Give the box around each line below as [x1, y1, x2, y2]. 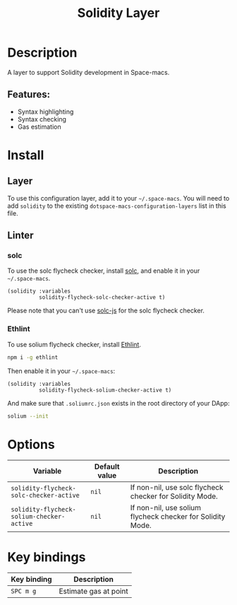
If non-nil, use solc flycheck [130, 483, 224, 493]
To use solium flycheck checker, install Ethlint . [7, 340, 141, 348]
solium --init [7, 412, 49, 420]
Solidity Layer [77, 5, 160, 21]
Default [94, 462, 120, 471]
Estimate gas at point [59, 587, 128, 597]
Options [7, 436, 55, 452]
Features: [7, 88, 51, 100]
